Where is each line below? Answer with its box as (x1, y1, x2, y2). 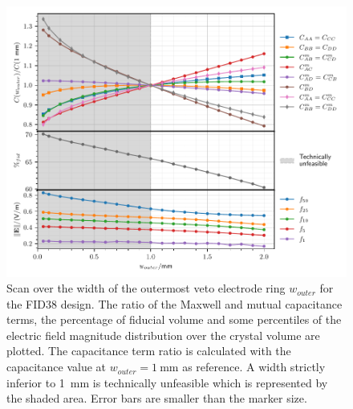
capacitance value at (6, 358, 107, 375)
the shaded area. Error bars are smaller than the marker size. (6, 390, 307, 407)
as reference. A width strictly (182, 358, 326, 375)
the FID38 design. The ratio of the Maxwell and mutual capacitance (6, 295, 343, 312)
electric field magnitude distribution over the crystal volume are (6, 326, 320, 343)
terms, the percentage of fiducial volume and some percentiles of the (6, 311, 342, 328)
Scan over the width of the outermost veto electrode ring (6, 280, 286, 297)
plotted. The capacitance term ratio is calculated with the (6, 342, 291, 359)
